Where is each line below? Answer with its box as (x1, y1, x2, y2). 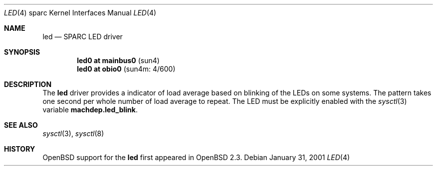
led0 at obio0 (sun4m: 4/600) (77, 65, 176, 73)
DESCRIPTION (4, 80, 52, 88)
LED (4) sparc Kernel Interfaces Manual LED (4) (4, 8, 157, 17)
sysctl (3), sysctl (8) (42, 129, 104, 138)
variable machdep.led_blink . (42, 105, 138, 114)
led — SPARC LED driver (42, 32, 123, 41)
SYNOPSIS (4, 48, 40, 56)
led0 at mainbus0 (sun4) (77, 56, 160, 65)
